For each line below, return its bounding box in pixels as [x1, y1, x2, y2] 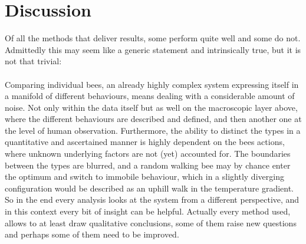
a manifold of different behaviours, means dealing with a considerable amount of [5, 90, 295, 102]
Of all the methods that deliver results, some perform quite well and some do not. [5, 32, 301, 44]
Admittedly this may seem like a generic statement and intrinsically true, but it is [5, 43, 301, 55]
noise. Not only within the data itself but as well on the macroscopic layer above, [5, 101, 298, 113]
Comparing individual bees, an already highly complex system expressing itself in [5, 78, 299, 90]
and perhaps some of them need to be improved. [5, 228, 179, 240]
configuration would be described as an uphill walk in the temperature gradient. [5, 182, 294, 194]
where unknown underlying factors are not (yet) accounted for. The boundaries [5, 147, 291, 160]
